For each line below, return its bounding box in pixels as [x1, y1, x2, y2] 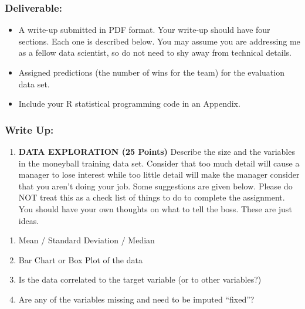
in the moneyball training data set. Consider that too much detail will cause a [18, 157, 300, 169]
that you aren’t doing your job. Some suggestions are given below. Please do [18, 179, 293, 192]
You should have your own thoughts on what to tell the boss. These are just [18, 202, 292, 215]
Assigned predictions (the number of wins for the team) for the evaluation [18, 66, 284, 78]
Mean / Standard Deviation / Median [18, 234, 155, 246]
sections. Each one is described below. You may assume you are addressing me [18, 35, 300, 47]
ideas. [18, 214, 39, 226]
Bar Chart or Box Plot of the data [18, 253, 143, 266]
